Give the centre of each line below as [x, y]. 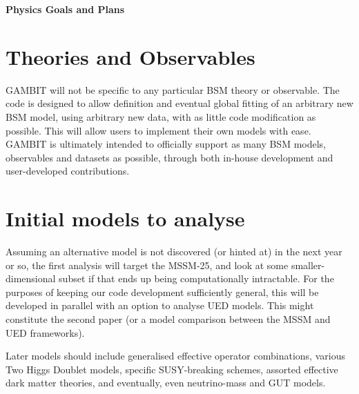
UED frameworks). [45, 332]
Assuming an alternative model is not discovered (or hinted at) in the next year [174, 251]
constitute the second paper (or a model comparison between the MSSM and [168, 318]
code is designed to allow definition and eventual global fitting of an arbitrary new [179, 103]
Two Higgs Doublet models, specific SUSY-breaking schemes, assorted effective [172, 369]
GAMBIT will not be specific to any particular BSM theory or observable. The [173, 89]
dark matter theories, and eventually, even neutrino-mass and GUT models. [166, 383]
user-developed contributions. [68, 171]
